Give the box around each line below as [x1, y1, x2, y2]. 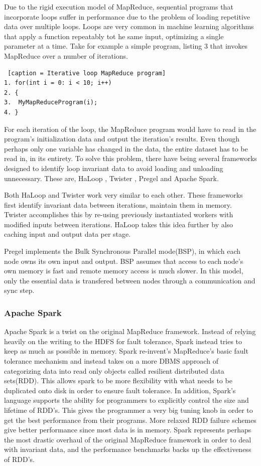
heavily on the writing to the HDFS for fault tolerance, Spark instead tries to [4, 336, 242, 346]
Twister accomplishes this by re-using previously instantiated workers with [4, 209, 233, 220]
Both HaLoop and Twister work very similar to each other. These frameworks [4, 190, 243, 200]
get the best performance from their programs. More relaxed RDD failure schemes [4, 414, 256, 425]
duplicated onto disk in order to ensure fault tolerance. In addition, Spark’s [4, 385, 236, 395]
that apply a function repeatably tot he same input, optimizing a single [4, 31, 224, 41]
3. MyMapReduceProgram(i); [4, 99, 98, 106]
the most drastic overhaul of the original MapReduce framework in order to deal [4, 434, 251, 444]
